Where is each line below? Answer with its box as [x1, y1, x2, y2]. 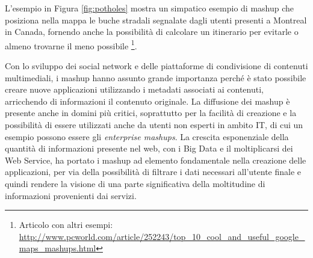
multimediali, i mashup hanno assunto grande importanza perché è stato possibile [5, 71, 306, 84]
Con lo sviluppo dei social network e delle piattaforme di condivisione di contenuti [5, 60, 308, 72]
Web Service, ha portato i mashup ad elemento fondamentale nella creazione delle [5, 153, 306, 166]
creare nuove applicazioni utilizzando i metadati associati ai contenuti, [5, 83, 264, 96]
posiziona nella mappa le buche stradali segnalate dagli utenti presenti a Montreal [5, 13, 307, 26]
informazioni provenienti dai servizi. [5, 189, 137, 201]
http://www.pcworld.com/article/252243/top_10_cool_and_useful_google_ [19, 230, 305, 242]
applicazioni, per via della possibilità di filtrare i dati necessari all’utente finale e [5, 165, 302, 178]
